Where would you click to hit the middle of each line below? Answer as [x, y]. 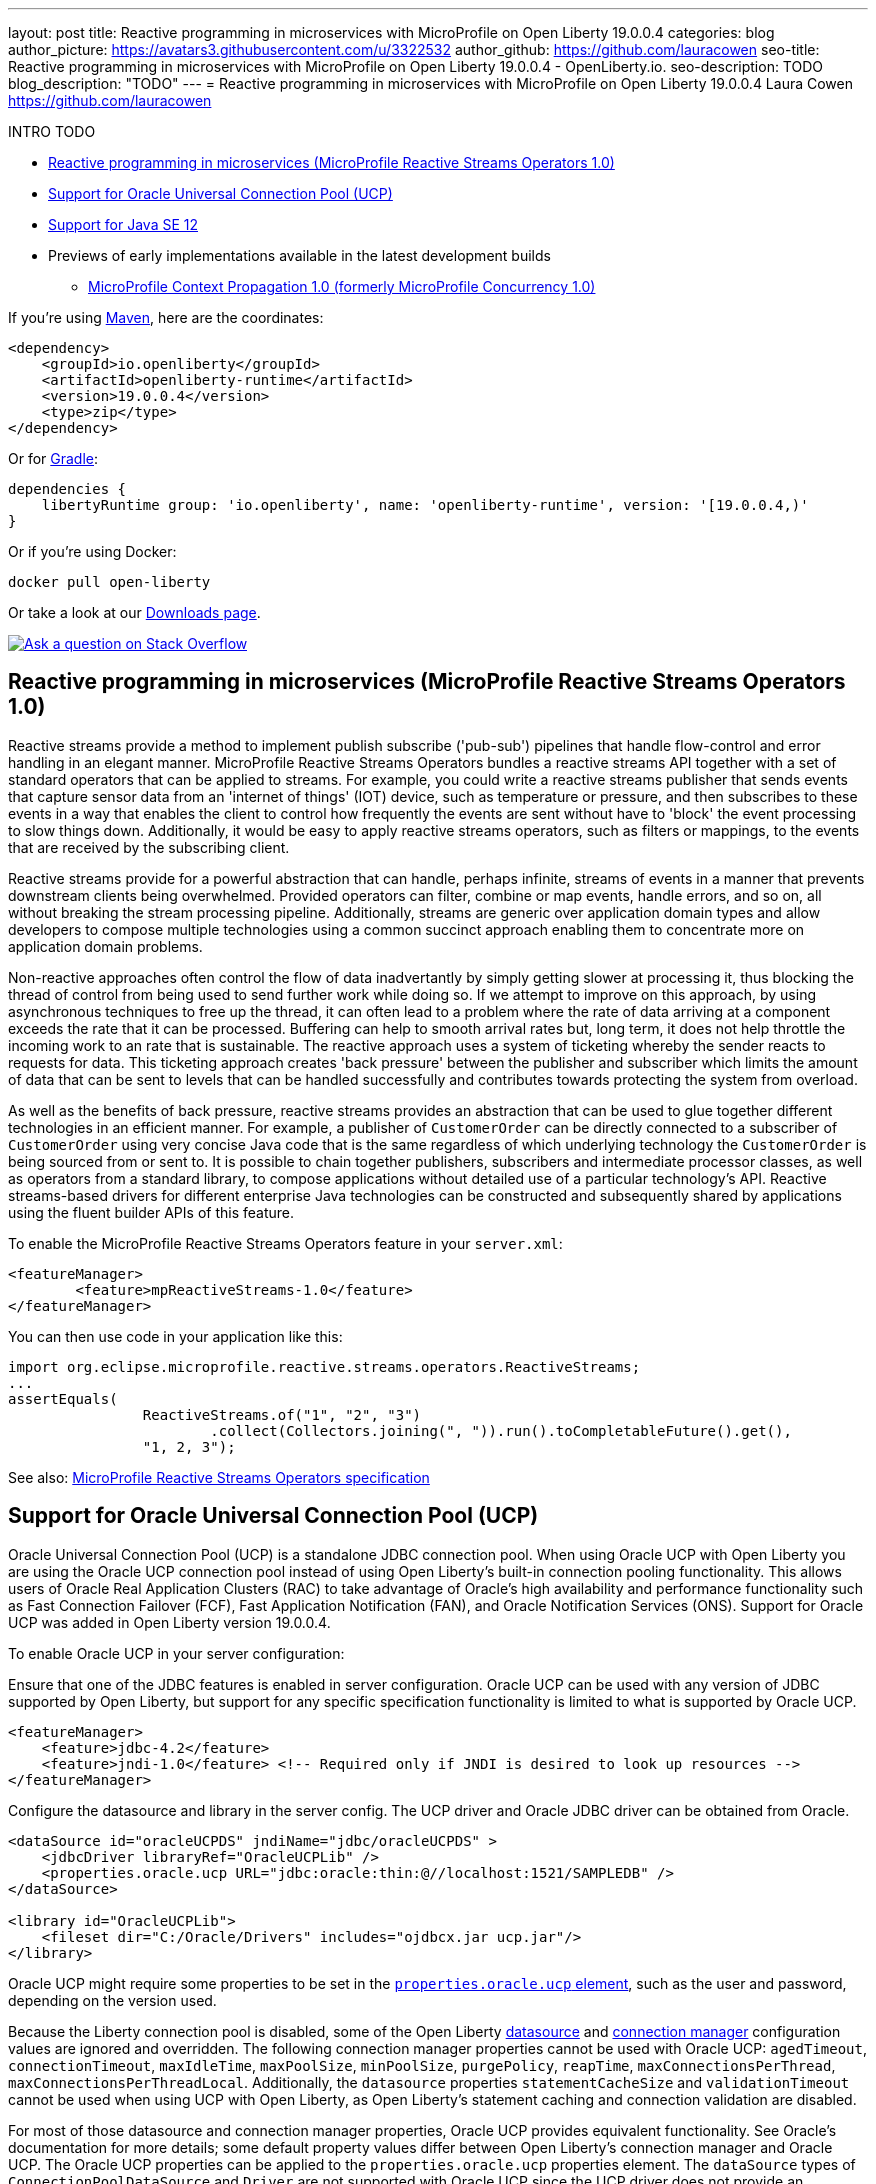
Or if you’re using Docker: [92, 551]
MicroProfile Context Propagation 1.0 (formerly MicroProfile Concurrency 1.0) [342, 286]
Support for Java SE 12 [123, 224]
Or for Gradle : [53, 458]
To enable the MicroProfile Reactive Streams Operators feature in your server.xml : [285, 1243]
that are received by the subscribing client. [149, 847]
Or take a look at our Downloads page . [134, 612]
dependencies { [67, 489]
